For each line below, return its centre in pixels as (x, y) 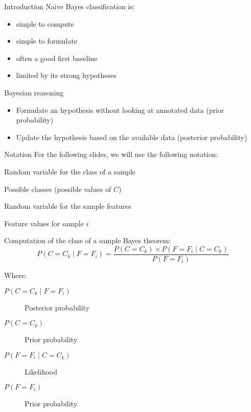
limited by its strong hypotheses (66, 75)
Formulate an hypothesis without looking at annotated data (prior (120, 110)
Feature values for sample (44, 223)
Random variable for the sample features (68, 206)
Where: (15, 275)
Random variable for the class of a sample (70, 171)
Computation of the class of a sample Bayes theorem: (88, 240)
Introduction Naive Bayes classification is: (70, 6)
